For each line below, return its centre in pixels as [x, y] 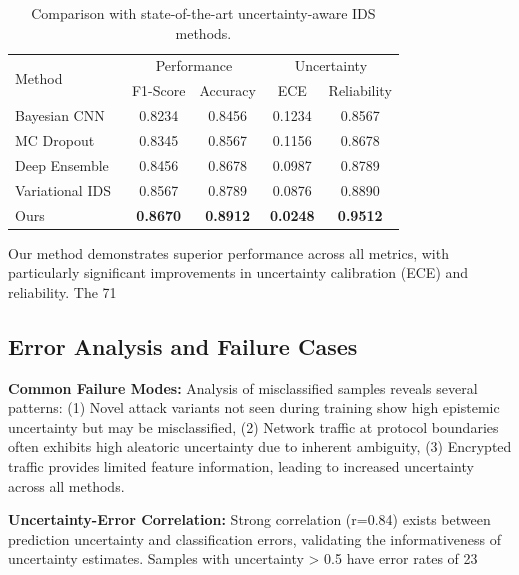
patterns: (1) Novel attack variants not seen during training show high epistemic [254, 407]
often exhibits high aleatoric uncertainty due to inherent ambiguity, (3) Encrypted [260, 446]
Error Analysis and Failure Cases [183, 345]
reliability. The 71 [62, 291]
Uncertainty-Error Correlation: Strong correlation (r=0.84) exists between [249, 519]
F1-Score [158, 90]
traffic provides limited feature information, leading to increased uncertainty [241, 465]
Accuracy [227, 90]
